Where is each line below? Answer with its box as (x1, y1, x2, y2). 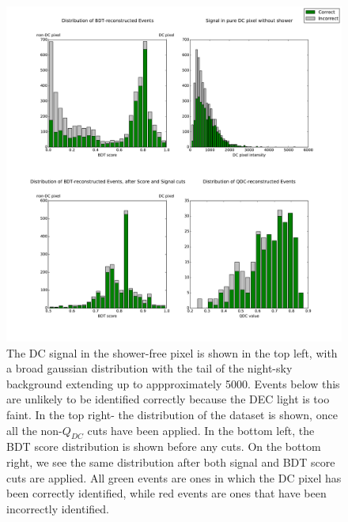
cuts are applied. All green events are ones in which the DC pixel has (6, 469, 342, 486)
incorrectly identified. (6, 500, 109, 516)
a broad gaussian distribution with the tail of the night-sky (6, 360, 293, 376)
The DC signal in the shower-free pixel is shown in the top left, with (6, 344, 338, 361)
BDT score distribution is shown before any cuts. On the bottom (6, 438, 321, 455)
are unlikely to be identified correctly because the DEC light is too (6, 391, 330, 407)
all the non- (6, 422, 62, 438)
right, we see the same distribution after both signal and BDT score (6, 453, 335, 470)
